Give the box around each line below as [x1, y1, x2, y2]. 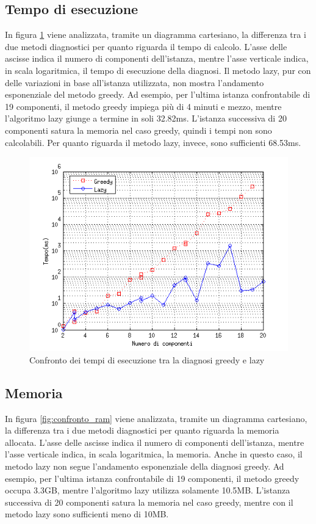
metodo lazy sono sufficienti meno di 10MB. [5, 508, 169, 520]
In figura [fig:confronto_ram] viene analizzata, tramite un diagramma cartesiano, [5, 412, 307, 424]
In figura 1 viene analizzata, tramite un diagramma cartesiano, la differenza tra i [5, 28, 306, 41]
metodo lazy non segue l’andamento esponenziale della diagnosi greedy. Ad [5, 459, 284, 472]
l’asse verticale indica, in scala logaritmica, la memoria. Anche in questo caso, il [5, 448, 303, 460]
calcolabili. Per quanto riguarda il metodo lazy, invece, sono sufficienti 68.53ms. [5, 136, 301, 148]
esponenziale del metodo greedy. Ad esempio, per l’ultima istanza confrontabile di [5, 88, 311, 101]
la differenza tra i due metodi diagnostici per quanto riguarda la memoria [5, 424, 279, 437]
